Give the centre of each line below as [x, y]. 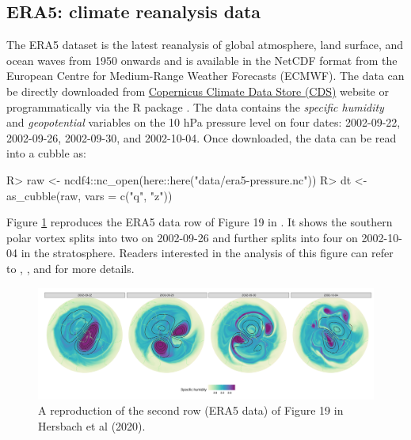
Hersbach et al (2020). [92, 425]
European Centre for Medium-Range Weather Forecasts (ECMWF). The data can [205, 76]
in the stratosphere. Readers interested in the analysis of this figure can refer [207, 253]
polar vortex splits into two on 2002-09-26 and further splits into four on [182, 237]
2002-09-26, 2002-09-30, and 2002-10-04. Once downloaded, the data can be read [202, 137]
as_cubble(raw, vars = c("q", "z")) [89, 195]
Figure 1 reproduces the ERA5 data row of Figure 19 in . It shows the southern [200, 222]
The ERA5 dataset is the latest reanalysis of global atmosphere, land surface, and [205, 45]
